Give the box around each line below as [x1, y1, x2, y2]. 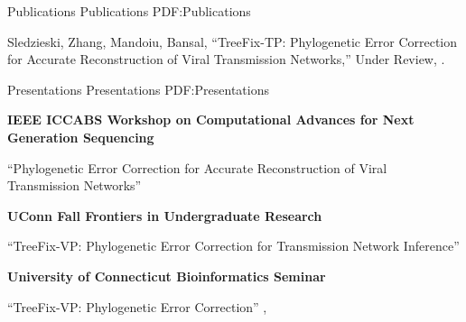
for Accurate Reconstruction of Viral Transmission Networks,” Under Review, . [7, 50, 445, 69]
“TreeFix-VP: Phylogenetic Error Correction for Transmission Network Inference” [7, 236, 460, 255]
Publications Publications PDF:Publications [7, 2, 251, 20]
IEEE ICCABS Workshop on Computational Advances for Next [7, 110, 415, 129]
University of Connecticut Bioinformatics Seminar [7, 266, 326, 285]
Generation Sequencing [7, 127, 154, 146]
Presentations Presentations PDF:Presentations [7, 79, 269, 98]
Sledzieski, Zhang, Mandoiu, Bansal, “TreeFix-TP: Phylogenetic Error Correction [7, 32, 458, 51]
